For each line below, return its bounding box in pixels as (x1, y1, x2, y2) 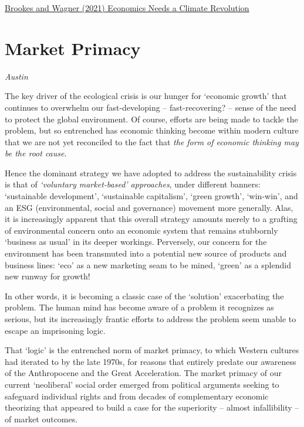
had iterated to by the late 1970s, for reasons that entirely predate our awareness (5, 355, 296, 367)
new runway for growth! (5, 270, 90, 282)
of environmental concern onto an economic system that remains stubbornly (5, 224, 278, 236)
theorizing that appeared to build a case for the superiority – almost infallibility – (5, 401, 299, 414)
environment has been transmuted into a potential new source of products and (5, 247, 287, 259)
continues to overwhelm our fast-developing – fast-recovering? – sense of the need (5, 101, 296, 113)
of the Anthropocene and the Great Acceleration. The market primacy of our (5, 367, 282, 379)
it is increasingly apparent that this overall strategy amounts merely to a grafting (5, 213, 298, 225)
